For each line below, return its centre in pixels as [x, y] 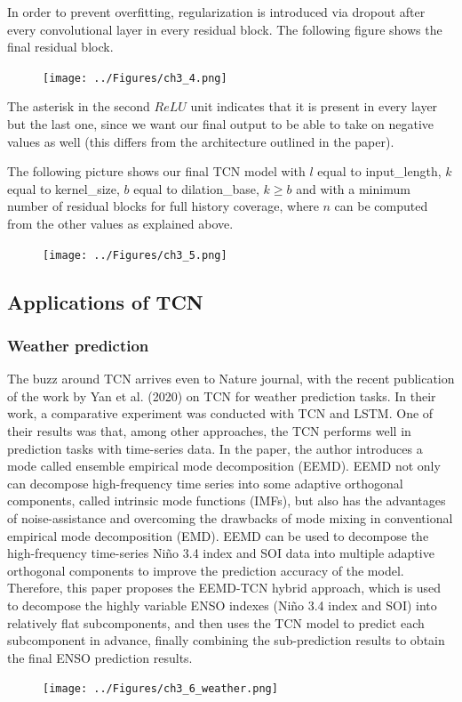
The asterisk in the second [79, 106]
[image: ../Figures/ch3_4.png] [135, 78]
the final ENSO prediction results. [100, 657]
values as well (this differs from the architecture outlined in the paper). [201, 141]
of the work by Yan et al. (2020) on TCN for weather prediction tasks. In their [222, 395]
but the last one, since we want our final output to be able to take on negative [221, 124]
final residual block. [60, 47]
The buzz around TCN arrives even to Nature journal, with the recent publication [231, 379]
